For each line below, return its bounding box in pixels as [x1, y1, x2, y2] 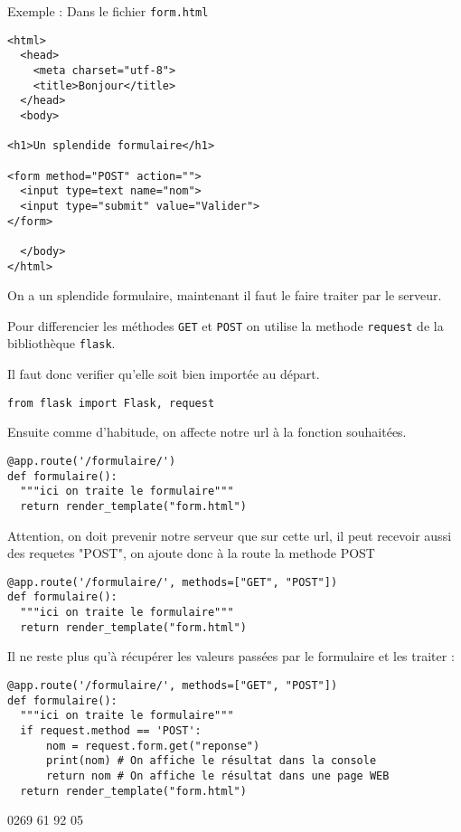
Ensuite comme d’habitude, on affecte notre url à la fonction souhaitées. [7, 422, 407, 441]
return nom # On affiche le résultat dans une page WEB [45, 769, 390, 782]
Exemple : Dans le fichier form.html [7, 2, 209, 20]
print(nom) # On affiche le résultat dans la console [45, 754, 377, 768]
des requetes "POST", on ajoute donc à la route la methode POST [7, 544, 375, 563]
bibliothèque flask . [7, 334, 116, 353]
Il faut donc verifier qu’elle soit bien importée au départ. [7, 364, 320, 383]
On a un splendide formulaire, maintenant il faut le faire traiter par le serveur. [7, 286, 442, 305]
